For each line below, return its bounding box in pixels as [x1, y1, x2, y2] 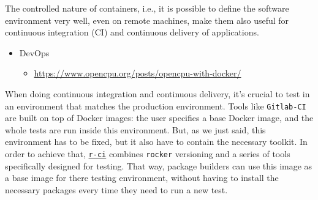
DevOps [19, 46, 50, 59]
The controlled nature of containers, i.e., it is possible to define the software [5, 2, 289, 14]
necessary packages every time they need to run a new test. [5, 183, 228, 196]
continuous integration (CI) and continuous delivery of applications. [5, 26, 259, 39]
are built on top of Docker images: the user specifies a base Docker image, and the [5, 111, 314, 124]
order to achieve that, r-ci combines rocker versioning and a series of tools [5, 147, 290, 160]
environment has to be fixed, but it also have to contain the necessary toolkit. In [5, 135, 308, 148]
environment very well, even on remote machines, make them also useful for [5, 13, 289, 26]
